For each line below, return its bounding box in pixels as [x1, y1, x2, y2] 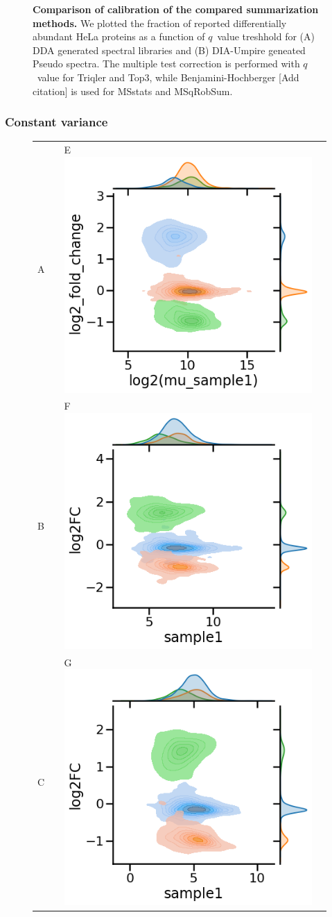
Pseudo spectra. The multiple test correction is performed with [33, 56, 300, 71]
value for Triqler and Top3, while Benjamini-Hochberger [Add [37, 69, 299, 84]
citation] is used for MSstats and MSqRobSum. [33, 83, 233, 98]
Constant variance [5, 113, 108, 131]
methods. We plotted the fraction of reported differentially [33, 15, 287, 30]
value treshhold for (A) [217, 29, 315, 44]
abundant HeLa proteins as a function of [33, 29, 205, 44]
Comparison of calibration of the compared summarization [33, 2, 319, 16]
